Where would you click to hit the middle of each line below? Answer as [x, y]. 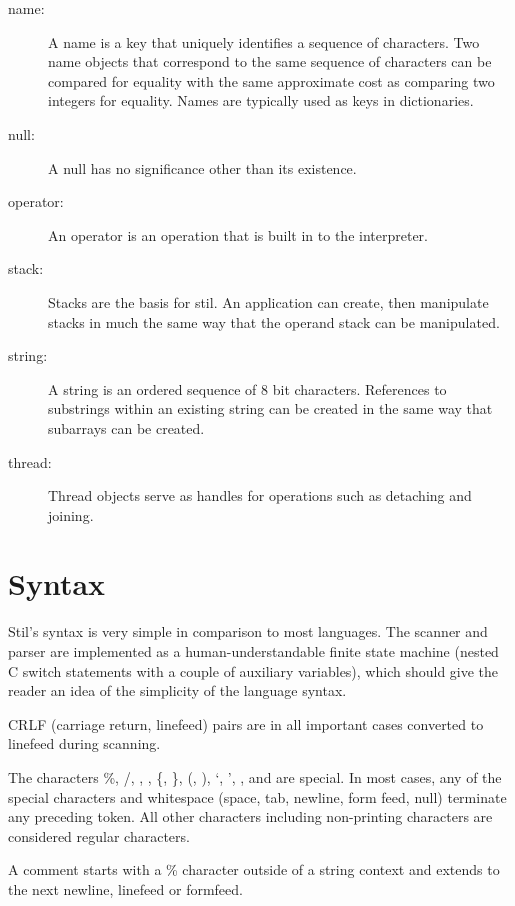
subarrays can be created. [126, 427]
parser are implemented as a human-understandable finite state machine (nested [253, 651]
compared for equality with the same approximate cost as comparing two [271, 80]
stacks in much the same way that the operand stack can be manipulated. [274, 321]
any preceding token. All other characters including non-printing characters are [250, 816]
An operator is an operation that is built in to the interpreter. [238, 234]
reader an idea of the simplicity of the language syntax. [177, 690]
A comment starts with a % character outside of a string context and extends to [254, 869]
